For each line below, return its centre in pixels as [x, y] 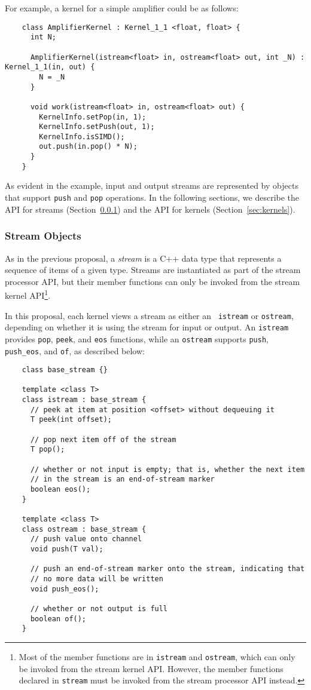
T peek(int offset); [71, 420]
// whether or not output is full [99, 608]
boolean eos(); [60, 490]
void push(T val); [67, 549]
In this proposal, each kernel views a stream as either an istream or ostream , [149, 315]
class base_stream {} [65, 370]
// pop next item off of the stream [103, 439]
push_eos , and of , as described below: [75, 350]
